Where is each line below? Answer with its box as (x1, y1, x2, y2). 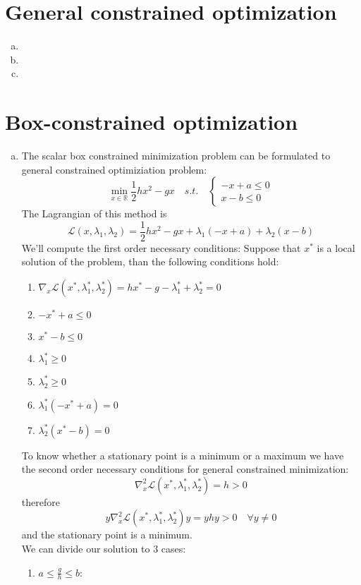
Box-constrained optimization (5, 107, 298, 136)
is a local (317, 240, 355, 255)
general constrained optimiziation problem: (21, 162, 207, 176)
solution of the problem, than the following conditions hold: (21, 254, 279, 269)
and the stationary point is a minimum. (21, 527, 192, 542)
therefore (21, 494, 60, 509)
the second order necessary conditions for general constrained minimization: (21, 462, 349, 476)
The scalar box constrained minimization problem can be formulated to (21, 148, 331, 163)
